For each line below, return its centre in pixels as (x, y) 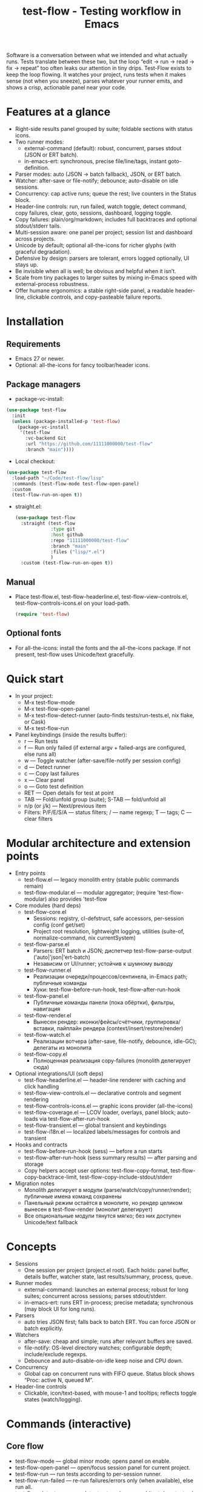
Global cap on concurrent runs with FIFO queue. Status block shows (109, 1373)
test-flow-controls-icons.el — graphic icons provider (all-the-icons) (108, 1106)
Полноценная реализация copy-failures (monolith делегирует (112, 1061)
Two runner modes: (39, 142)
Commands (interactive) (69, 1424)
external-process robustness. (52, 284)
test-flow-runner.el (48, 970)
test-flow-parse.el (47, 944)
